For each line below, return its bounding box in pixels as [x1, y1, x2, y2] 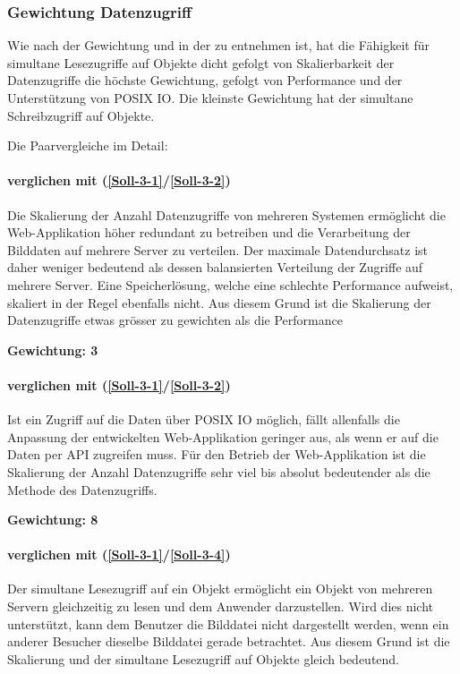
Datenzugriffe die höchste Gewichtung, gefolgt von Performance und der [7, 71, 403, 90]
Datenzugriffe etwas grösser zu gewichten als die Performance [7, 311, 343, 329]
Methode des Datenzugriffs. [7, 480, 158, 499]
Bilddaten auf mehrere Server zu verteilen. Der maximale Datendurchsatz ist [7, 240, 428, 259]
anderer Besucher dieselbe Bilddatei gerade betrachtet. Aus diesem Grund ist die [7, 632, 450, 651]
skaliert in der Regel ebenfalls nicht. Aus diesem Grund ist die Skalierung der [7, 293, 431, 311]
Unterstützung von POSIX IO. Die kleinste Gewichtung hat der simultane [7, 89, 413, 107]
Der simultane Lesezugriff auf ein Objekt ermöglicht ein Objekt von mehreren [7, 579, 433, 598]
